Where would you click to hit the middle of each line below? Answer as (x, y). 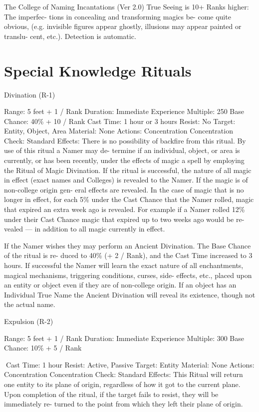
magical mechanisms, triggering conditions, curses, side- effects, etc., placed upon (128, 275)
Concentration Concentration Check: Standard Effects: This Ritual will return (124, 374)
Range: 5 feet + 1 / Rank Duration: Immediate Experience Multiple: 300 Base (124, 338)
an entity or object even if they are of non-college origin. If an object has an (120, 285)
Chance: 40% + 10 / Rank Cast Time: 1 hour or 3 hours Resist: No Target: (120, 121)
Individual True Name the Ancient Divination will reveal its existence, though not (130, 294)
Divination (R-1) (30, 94)
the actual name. (30, 304)
